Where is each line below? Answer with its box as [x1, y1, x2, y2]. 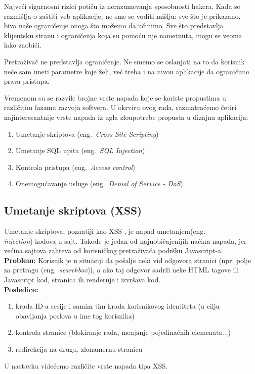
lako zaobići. [4, 40, 42, 50]
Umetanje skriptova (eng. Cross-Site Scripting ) [15, 128, 159, 139]
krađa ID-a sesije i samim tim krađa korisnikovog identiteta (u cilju [15, 301, 220, 311]
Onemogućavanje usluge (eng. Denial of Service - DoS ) [15, 178, 183, 189]
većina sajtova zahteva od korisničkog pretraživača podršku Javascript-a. [4, 245, 223, 256]
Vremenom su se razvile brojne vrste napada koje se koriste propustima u [4, 92, 226, 103]
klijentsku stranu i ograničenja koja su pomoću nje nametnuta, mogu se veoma [4, 30, 242, 40]
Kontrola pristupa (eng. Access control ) [15, 161, 135, 172]
